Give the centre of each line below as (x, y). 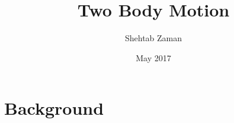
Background (54, 108)
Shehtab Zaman (153, 38)
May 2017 (153, 57)
